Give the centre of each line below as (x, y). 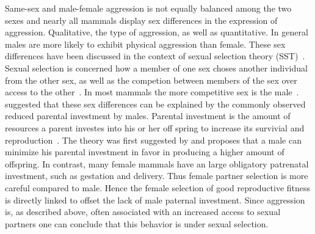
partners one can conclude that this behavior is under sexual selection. (137, 223)
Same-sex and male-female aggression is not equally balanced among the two (148, 8)
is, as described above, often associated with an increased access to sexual (143, 212)
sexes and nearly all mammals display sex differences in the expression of (141, 20)
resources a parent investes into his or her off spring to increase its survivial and (155, 127)
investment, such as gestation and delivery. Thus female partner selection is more (157, 176)
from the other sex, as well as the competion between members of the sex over (151, 80)
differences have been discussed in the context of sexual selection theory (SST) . (155, 56)
